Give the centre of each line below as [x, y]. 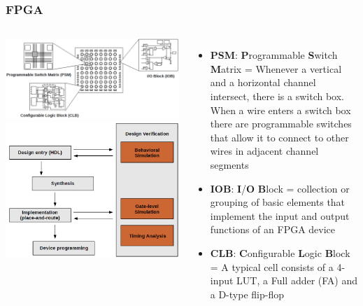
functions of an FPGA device [273, 229]
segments [229, 164]
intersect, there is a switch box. [277, 96]
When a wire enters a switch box [280, 110]
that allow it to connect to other [279, 137]
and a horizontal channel [263, 82]
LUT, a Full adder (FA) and [297, 280]
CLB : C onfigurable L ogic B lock [280, 252]
